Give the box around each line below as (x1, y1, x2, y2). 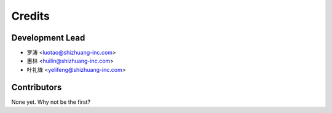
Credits (11, 9, 50, 23)
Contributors (11, 82, 62, 92)
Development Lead (11, 33, 85, 43)
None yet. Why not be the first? (11, 98, 91, 106)
